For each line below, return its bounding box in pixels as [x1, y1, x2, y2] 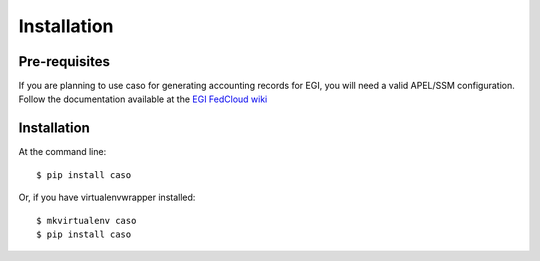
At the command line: [18, 146, 107, 158]
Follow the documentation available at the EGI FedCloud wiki [18, 93, 268, 105]
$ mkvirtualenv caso [36, 215, 137, 226]
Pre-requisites [18, 53, 110, 70]
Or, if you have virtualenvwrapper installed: [18, 191, 196, 204]
